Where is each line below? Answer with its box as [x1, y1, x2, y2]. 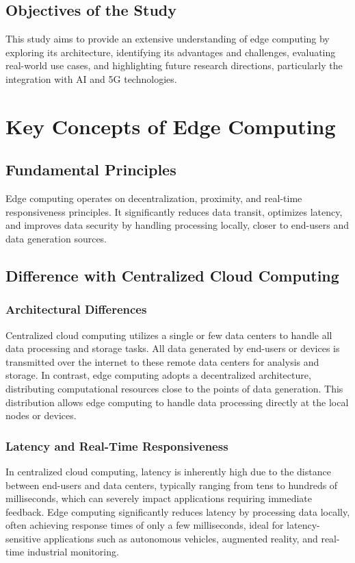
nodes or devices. [5, 408, 77, 423]
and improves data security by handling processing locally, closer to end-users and [5, 218, 350, 232]
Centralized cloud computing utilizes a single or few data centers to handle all [5, 327, 332, 342]
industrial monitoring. [27, 545, 119, 559]
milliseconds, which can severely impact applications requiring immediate [5, 491, 313, 505]
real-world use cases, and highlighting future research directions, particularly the [5, 58, 343, 73]
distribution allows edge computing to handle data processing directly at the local [5, 395, 349, 409]
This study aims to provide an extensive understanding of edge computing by [5, 32, 330, 46]
